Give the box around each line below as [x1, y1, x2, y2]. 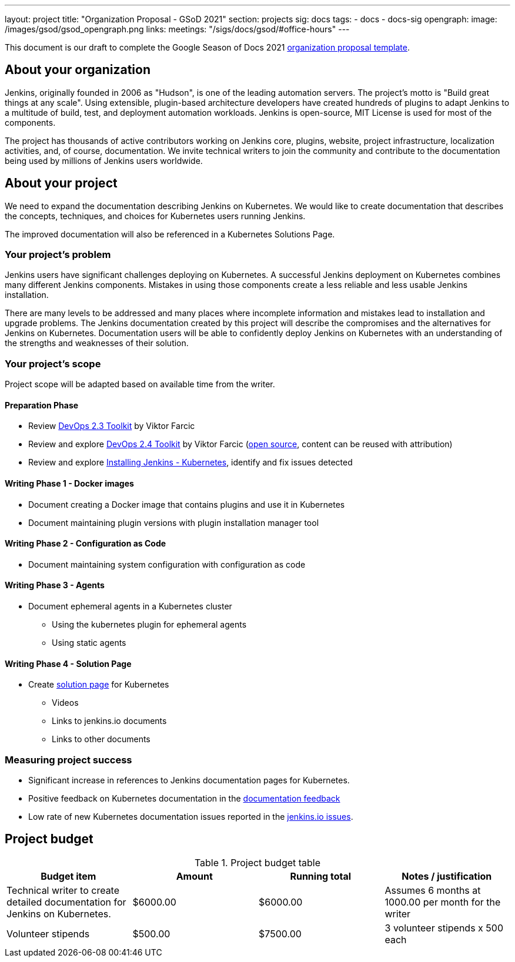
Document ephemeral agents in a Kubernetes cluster [28, 601, 232, 612]
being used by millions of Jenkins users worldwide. [5, 155, 203, 166]
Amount [176, 870, 213, 882]
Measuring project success [5, 753, 132, 766]
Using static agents [52, 638, 126, 648]
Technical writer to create [6, 884, 120, 896]
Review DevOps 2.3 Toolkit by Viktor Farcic [28, 421, 195, 431]
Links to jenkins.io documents [52, 716, 167, 726]
